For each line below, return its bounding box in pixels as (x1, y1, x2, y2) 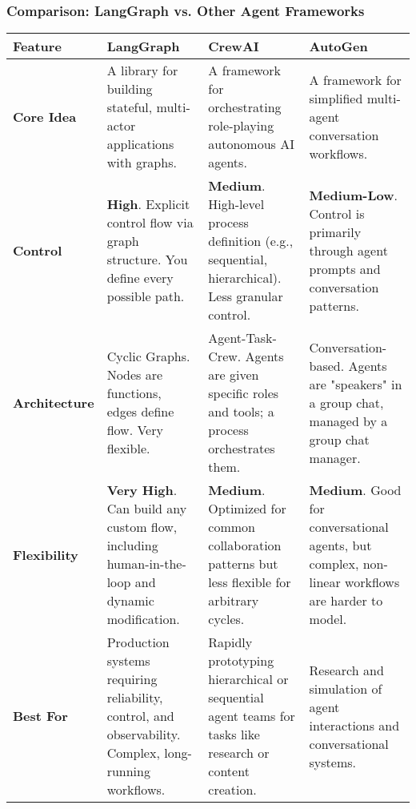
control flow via (106, 213, 194, 232)
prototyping (208, 651, 274, 670)
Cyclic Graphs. (106, 347, 190, 366)
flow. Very (106, 421, 163, 440)
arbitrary (208, 591, 259, 610)
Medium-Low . (309, 185, 398, 204)
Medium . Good (309, 481, 402, 500)
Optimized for (208, 499, 286, 518)
